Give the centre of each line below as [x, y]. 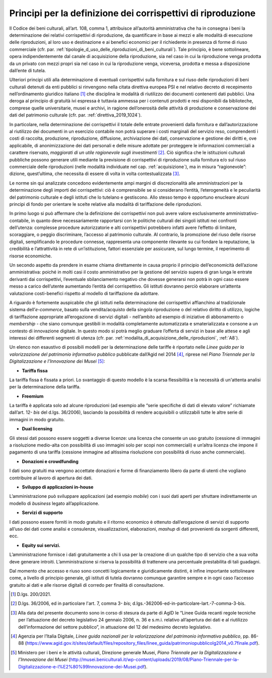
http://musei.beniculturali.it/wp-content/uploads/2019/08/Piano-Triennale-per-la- [155, 660]
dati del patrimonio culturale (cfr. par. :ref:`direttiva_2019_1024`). [76, 115]
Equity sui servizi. [41, 545]
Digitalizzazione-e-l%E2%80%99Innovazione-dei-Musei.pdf [82, 666]
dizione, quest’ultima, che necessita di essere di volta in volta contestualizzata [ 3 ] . [95, 174]
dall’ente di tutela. [28, 70]
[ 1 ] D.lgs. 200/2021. [31, 594]
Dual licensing [37, 429]
